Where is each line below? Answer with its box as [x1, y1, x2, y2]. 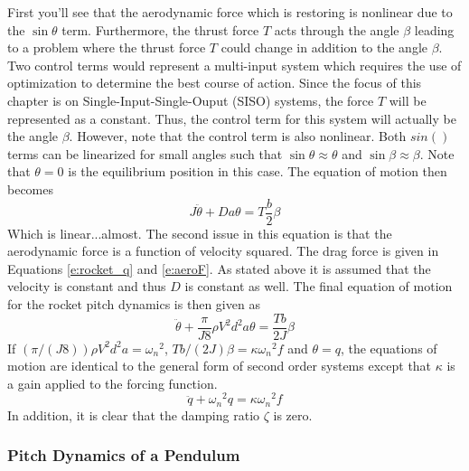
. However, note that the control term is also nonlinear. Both [69, 127, 407, 146]
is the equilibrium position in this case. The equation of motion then [68, 162, 447, 181]
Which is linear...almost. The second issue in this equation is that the [7, 223, 392, 242]
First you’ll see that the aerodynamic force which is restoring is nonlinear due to [7, 3, 453, 21]
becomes [7, 179, 54, 198]
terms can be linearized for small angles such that [7, 144, 283, 163]
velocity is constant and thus [7, 277, 166, 296]
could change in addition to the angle [220, 38, 427, 57]
